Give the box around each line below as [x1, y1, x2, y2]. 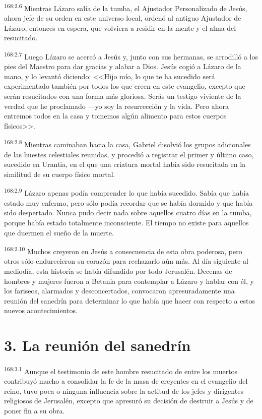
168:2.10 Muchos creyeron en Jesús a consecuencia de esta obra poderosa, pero [4, 245, 242, 256]
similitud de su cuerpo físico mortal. [4, 168, 115, 179]
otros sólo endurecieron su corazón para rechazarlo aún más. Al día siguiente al [4, 256, 248, 266]
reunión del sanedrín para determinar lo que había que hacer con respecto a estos [4, 295, 255, 306]
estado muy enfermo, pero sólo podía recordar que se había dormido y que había [4, 197, 253, 208]
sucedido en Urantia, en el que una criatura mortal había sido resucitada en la [4, 159, 246, 169]
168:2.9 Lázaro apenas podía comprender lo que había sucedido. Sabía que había [4, 186, 249, 198]
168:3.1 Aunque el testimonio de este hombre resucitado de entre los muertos [4, 365, 238, 376]
